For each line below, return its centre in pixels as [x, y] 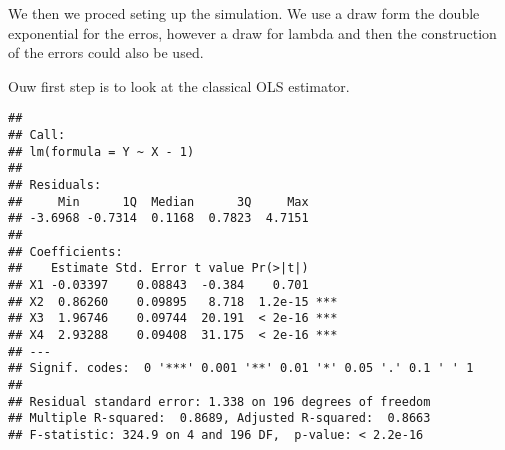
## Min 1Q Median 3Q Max [158, 201]
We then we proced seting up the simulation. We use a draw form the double [244, 13]
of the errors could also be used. [106, 52]
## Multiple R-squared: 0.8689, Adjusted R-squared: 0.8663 [219, 418]
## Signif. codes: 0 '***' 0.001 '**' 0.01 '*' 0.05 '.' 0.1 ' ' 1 [241, 368]
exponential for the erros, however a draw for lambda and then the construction [252, 32]
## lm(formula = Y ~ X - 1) [101, 151]
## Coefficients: [65, 251]
